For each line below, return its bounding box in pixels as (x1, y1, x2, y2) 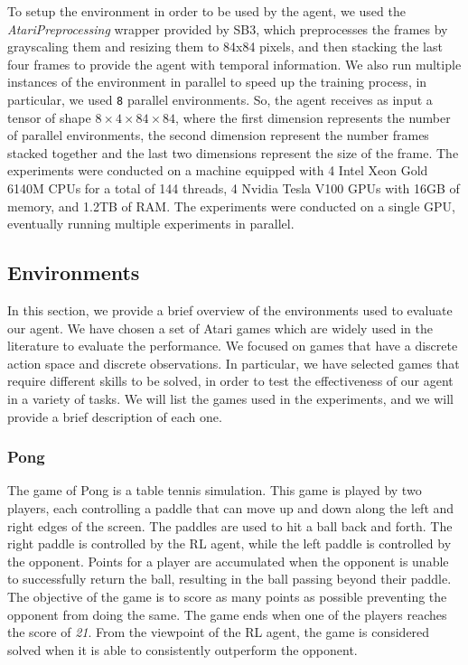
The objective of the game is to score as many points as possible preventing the (7, 586, 447, 605)
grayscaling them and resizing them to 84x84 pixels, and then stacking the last (7, 37, 443, 56)
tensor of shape (7, 108, 91, 126)
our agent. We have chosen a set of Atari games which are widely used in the (7, 318, 433, 337)
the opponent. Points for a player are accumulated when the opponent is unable (7, 551, 449, 570)
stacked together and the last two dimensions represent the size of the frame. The (7, 143, 459, 162)
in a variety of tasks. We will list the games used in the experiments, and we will (7, 389, 454, 407)
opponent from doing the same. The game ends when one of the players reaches (7, 604, 447, 623)
